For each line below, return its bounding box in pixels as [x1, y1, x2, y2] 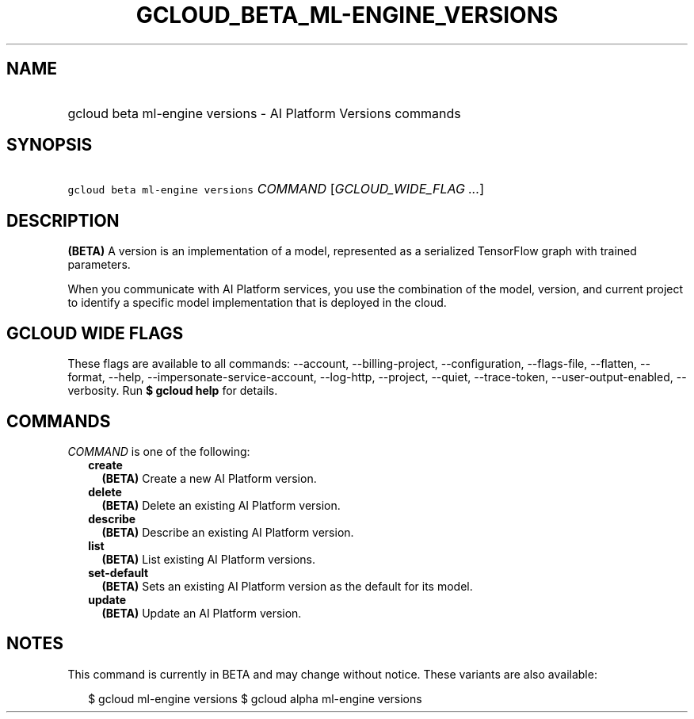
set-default [88, 565, 149, 579]
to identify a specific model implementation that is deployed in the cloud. [67, 296, 447, 310]
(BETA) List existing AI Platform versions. [101, 552, 315, 566]
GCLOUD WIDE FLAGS [6, 323, 184, 343]
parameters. [67, 258, 131, 272]
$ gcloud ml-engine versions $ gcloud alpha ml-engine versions [88, 691, 422, 706]
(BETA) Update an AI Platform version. [101, 606, 302, 620]
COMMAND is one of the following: [67, 444, 250, 458]
